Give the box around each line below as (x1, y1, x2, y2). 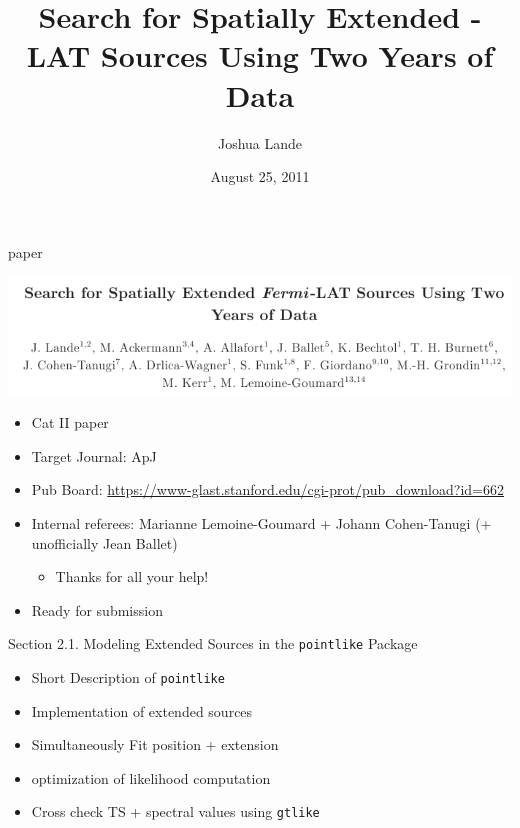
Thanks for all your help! (55, 566, 209, 587)
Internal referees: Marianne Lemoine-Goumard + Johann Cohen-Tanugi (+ (31, 512, 492, 533)
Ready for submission (31, 599, 163, 620)
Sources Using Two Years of (100, 35, 494, 76)
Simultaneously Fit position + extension (31, 734, 279, 755)
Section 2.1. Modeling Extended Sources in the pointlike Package (8, 633, 418, 654)
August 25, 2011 (210, 166, 310, 187)
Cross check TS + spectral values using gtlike (31, 801, 320, 822)
